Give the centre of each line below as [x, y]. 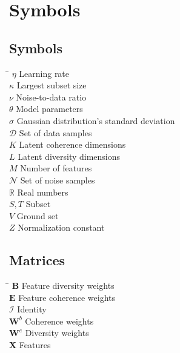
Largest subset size [52, 85]
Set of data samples [55, 132]
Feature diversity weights [68, 285]
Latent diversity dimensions [69, 156]
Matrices [37, 260]
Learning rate [44, 73]
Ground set [38, 215]
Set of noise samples [58, 180]
